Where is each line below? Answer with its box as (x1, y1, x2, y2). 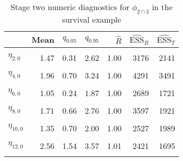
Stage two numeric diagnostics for (10, 1, 130, 13)
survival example (62, 14, 121, 26)
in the (152, 1, 173, 13)
